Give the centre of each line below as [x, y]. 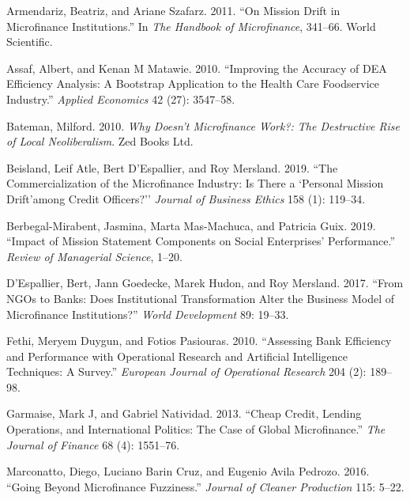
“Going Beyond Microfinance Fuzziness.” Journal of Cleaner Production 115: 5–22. [205, 486]
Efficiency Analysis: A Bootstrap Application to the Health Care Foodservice [193, 83]
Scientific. [30, 42]
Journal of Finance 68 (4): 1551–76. [93, 444]
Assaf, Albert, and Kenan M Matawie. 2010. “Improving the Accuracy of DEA [197, 68]
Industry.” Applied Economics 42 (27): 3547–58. [121, 98]
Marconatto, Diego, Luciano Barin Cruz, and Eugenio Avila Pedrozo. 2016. [188, 471]
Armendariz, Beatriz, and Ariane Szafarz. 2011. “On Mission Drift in [173, 10]
